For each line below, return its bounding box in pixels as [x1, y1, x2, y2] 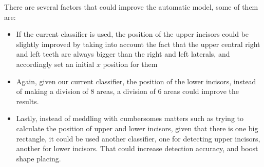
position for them [103, 58, 158, 69]
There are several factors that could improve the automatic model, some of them [4, 2, 258, 12]
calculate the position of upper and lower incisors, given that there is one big [16, 123, 258, 133]
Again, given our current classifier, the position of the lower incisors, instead [16, 76, 256, 86]
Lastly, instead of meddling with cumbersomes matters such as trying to [16, 113, 244, 124]
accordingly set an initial [16, 58, 95, 69]
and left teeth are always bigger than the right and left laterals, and [16, 49, 230, 59]
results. [16, 96, 39, 106]
